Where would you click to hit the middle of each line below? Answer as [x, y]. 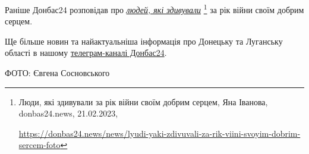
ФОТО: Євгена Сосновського [57, 73]
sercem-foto [40, 145]
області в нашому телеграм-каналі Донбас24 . [86, 53]
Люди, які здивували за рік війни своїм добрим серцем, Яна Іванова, [143, 101]
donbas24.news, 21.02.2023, [68, 113]
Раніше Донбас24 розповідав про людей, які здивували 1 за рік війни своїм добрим [154, 9]
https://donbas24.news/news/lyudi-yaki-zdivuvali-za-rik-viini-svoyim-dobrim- [160, 133]
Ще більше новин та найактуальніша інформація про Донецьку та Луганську [144, 41]
